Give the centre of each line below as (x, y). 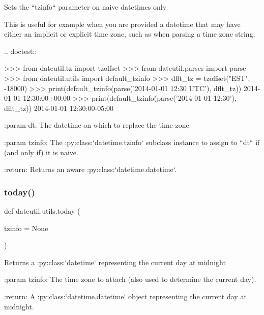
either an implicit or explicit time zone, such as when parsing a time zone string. (130, 34)
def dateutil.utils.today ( (42, 210)
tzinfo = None (26, 228)
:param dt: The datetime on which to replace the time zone (97, 125)
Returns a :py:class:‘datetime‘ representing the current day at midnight (115, 262)
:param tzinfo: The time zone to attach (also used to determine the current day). (130, 279)
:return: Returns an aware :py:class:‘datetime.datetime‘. (90, 169)
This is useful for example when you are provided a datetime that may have (122, 24)
